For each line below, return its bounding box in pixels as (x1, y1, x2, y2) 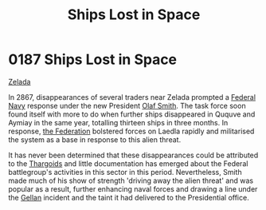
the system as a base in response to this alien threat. (8, 134, 182, 145)
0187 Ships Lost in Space (8, 50, 178, 69)
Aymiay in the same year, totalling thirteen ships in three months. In (8, 117, 229, 127)
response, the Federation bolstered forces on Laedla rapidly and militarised (8, 126, 255, 136)
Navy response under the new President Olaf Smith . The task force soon (8, 101, 246, 110)
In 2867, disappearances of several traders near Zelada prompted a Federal (8, 92, 256, 101)
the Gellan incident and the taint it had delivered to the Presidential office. (8, 192, 249, 202)
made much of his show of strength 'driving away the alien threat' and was (8, 176, 253, 185)
